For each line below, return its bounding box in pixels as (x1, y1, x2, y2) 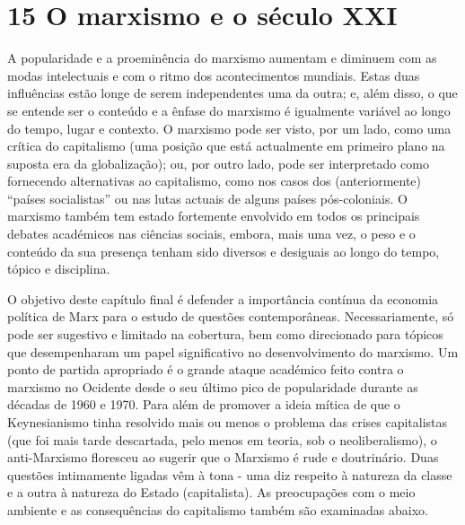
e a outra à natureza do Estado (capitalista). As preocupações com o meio (7, 483, 416, 502)
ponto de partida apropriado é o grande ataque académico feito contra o (7, 360, 404, 379)
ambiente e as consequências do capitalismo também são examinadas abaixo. (7, 500, 429, 519)
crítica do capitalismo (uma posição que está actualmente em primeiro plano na (7, 136, 445, 155)
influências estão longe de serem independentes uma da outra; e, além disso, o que (7, 83, 458, 102)
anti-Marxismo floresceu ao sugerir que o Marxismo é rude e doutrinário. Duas (7, 448, 439, 467)
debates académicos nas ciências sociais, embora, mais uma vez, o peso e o (7, 224, 416, 243)
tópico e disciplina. (7, 259, 110, 278)
